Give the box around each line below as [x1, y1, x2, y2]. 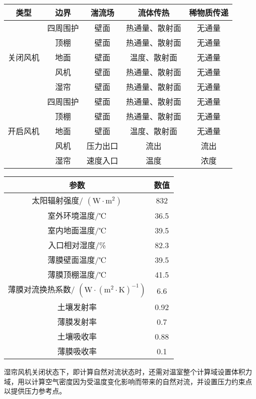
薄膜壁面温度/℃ [47, 254, 106, 265]
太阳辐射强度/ [32, 195, 83, 206]
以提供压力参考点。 [4, 386, 66, 396]
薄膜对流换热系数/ [8, 284, 75, 295]
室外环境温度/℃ [47, 210, 106, 221]
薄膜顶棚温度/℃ [47, 269, 106, 280]
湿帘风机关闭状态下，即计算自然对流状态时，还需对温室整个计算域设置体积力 [4, 367, 252, 376]
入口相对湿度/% [48, 239, 106, 251]
